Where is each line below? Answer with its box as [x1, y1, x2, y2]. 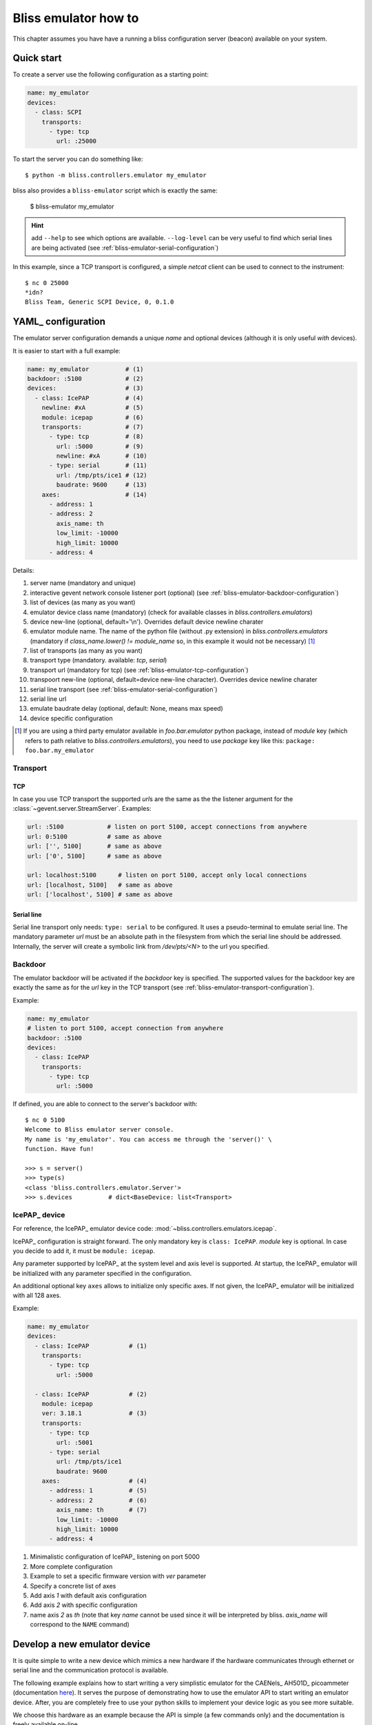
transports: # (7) [41, 423, 144, 431]
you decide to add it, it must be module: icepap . [12, 1246, 155, 1255]
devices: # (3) [27, 384, 144, 393]
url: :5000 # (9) [56, 442, 144, 450]
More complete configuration [30, 1562, 113, 1570]
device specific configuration [30, 714, 113, 722]
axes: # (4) [41, 1477, 147, 1485]
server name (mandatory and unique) [30, 579, 136, 587]
